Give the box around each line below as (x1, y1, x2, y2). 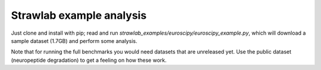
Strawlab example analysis (11, 9, 147, 22)
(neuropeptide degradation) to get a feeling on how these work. (11, 56, 167, 64)
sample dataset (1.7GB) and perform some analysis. (11, 37, 138, 44)
